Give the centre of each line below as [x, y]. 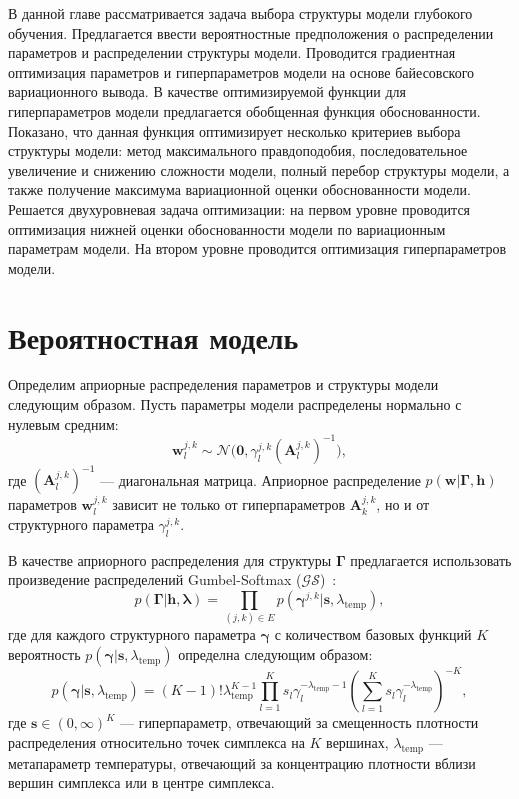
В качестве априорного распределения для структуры [170, 559]
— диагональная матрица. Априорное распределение [260, 479]
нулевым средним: [63, 423]
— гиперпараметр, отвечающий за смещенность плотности [299, 722]
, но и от [403, 504]
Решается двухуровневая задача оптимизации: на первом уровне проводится [239, 208]
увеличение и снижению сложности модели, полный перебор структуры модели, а [259, 169]
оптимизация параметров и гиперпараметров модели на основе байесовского [241, 71]
